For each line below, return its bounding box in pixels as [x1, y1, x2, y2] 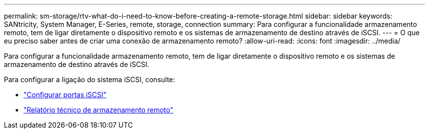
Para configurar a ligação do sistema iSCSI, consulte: [4, 75, 175, 84]
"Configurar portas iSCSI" [24, 90, 107, 99]
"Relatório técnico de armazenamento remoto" [24, 106, 173, 114]
